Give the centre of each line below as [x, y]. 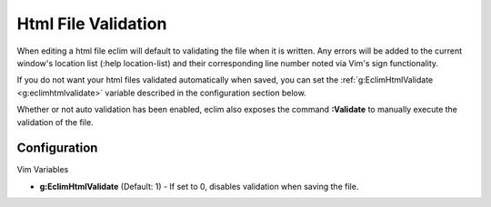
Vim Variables [43, 170]
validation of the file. [55, 122]
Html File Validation [92, 24]
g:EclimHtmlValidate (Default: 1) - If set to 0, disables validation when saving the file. [199, 186]
